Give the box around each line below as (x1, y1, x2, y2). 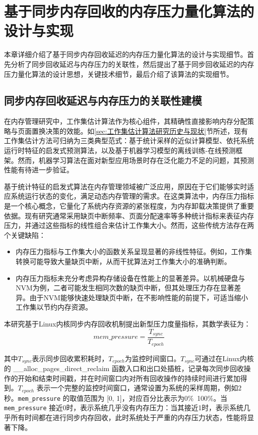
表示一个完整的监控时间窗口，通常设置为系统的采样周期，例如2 (36, 382, 242, 393)
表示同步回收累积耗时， (32, 353, 109, 363)
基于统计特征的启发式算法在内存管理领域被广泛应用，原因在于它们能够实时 (4, 181, 247, 191)
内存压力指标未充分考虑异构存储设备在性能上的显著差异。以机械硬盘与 (15, 272, 245, 283)
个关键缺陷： (4, 229, 46, 240)
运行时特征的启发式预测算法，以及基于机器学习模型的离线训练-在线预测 (4, 145, 236, 156)
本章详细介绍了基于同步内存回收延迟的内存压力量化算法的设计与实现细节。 (4, 49, 247, 59)
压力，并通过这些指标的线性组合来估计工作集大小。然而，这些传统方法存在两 (4, 220, 254, 230)
